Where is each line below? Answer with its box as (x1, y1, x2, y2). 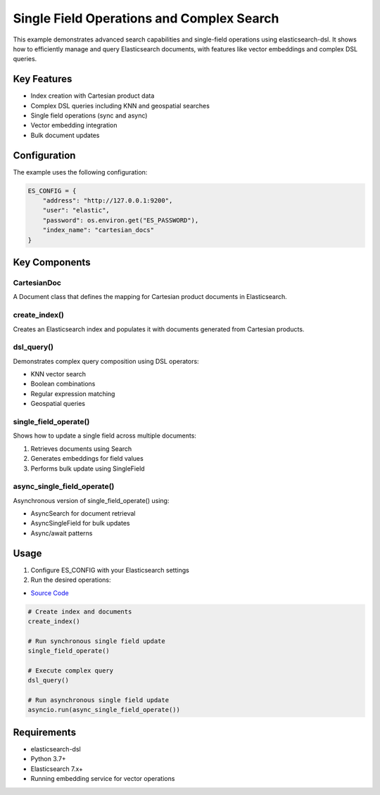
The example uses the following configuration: (13, 167, 148, 176)
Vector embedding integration (30, 121, 118, 129)
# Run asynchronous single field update (27, 697, 169, 704)
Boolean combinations (30, 380, 96, 388)
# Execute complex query (27, 666, 114, 675)
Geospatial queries (30, 400, 86, 408)
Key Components (13, 257, 91, 269)
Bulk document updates (30, 131, 100, 139)
